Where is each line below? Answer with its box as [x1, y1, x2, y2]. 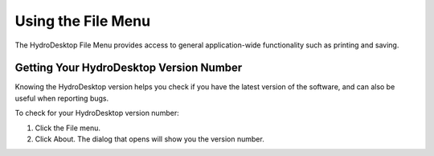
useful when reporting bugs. [14, 93, 109, 103]
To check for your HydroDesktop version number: [14, 109, 180, 118]
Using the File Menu [14, 12, 151, 30]
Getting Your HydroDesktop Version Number [14, 61, 243, 75]
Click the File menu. [35, 123, 100, 133]
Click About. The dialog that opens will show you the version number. [35, 134, 264, 144]
